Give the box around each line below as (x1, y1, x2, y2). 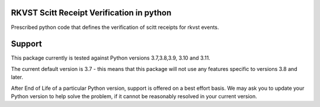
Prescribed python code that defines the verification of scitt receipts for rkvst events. (11, 24, 219, 31)
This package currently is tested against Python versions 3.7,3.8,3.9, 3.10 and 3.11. (11, 54, 210, 61)
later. (11, 74, 24, 81)
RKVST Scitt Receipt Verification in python (11, 8, 172, 18)
